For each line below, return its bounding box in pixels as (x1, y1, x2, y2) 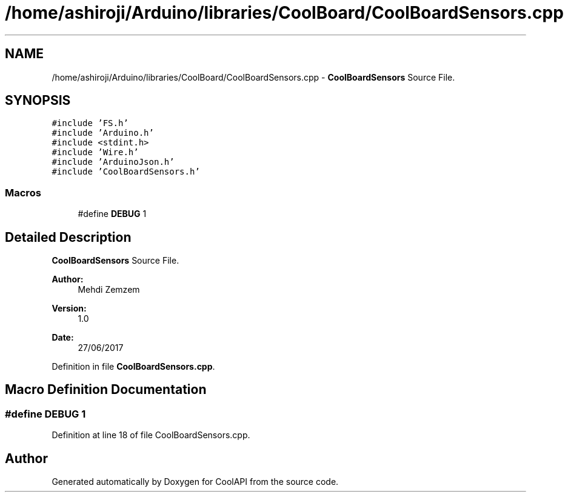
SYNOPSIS (5, 93, 71, 108)
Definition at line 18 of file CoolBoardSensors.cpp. (52, 430, 250, 441)
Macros (5, 186, 41, 199)
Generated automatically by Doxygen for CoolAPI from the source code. (52, 476, 339, 487)
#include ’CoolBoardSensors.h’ (52, 167, 200, 177)
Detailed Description (5, 229, 132, 245)
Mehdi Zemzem (78, 284, 140, 295)
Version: (52, 303, 87, 314)
